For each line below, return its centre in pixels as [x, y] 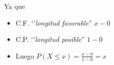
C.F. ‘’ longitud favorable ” [54, 22]
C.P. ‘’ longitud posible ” [50, 39]
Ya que [15, 6]
